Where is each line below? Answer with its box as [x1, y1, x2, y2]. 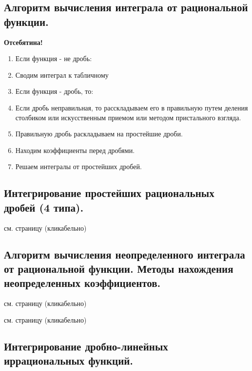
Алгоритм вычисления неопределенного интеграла [4, 246, 245, 262]
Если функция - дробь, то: [15, 86, 94, 96]
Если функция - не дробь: [15, 53, 92, 64]
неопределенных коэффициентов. [4, 275, 161, 290]
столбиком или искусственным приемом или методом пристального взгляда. [15, 112, 241, 122]
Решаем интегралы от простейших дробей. [15, 161, 142, 172]
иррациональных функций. [4, 353, 134, 368]
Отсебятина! [4, 37, 43, 47]
